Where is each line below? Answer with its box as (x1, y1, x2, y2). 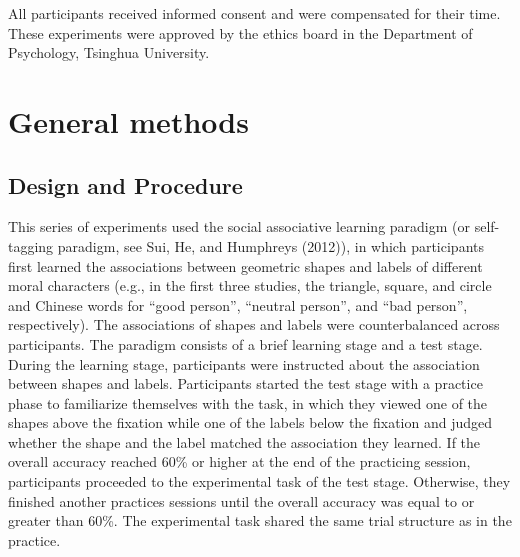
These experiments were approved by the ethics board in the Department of (8, 22, 473, 43)
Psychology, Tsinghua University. (8, 42, 210, 63)
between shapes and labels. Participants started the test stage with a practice (8, 373, 483, 394)
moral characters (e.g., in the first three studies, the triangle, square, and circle (8, 275, 492, 296)
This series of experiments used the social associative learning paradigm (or (8, 216, 470, 237)
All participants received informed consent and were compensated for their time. (8, 3, 501, 23)
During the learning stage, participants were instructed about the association (8, 353, 480, 374)
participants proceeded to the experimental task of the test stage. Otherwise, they (8, 471, 511, 492)
